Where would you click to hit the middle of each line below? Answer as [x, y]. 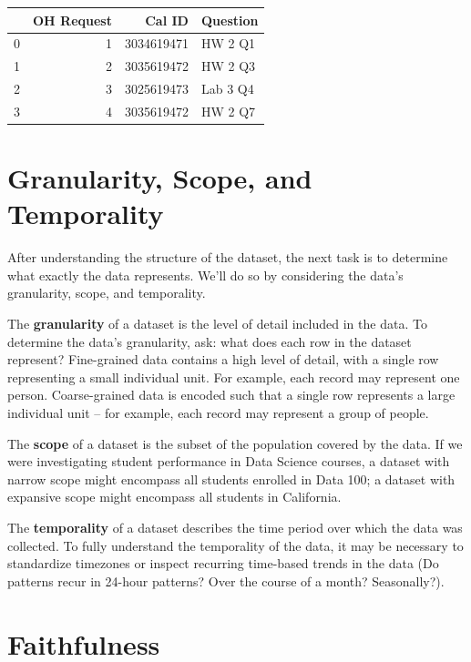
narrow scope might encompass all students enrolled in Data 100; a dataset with [231, 479]
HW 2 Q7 [228, 111]
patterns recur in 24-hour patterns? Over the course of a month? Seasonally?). [226, 581]
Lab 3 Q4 [227, 89]
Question [230, 20]
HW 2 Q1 [228, 43]
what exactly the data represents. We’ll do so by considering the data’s [205, 275]
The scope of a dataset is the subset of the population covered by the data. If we [235, 443]
